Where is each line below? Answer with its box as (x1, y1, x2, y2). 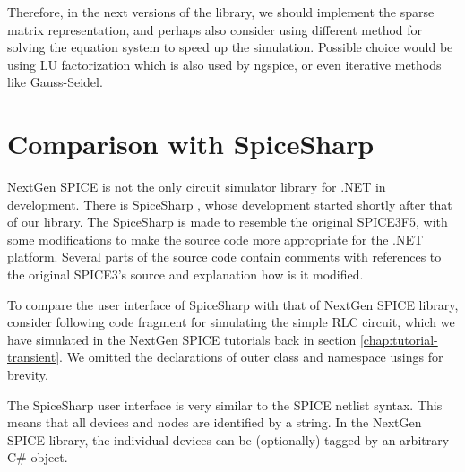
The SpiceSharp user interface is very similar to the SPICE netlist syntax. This (7, 395, 443, 414)
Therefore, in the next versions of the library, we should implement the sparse (7, 3, 435, 21)
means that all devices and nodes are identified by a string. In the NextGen (7, 413, 422, 432)
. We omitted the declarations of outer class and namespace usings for (59, 348, 443, 366)
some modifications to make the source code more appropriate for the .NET (7, 229, 424, 248)
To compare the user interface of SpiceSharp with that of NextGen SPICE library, (7, 295, 459, 313)
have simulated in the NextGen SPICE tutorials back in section (7, 330, 357, 348)
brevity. (7, 365, 48, 384)
